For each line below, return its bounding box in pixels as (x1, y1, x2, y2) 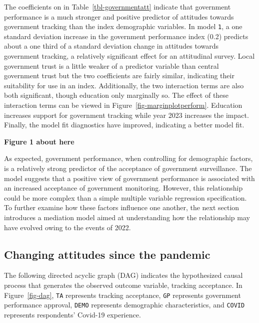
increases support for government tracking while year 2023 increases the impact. (4, 109, 249, 120)
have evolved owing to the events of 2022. (4, 222, 131, 232)
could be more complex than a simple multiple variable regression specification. (4, 192, 247, 203)
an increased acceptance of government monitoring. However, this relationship (4, 183, 243, 193)
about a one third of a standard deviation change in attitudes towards (4, 41, 218, 51)
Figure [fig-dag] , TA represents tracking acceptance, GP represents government (4, 289, 241, 300)
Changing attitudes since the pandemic (4, 246, 210, 262)
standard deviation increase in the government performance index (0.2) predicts (4, 31, 248, 41)
